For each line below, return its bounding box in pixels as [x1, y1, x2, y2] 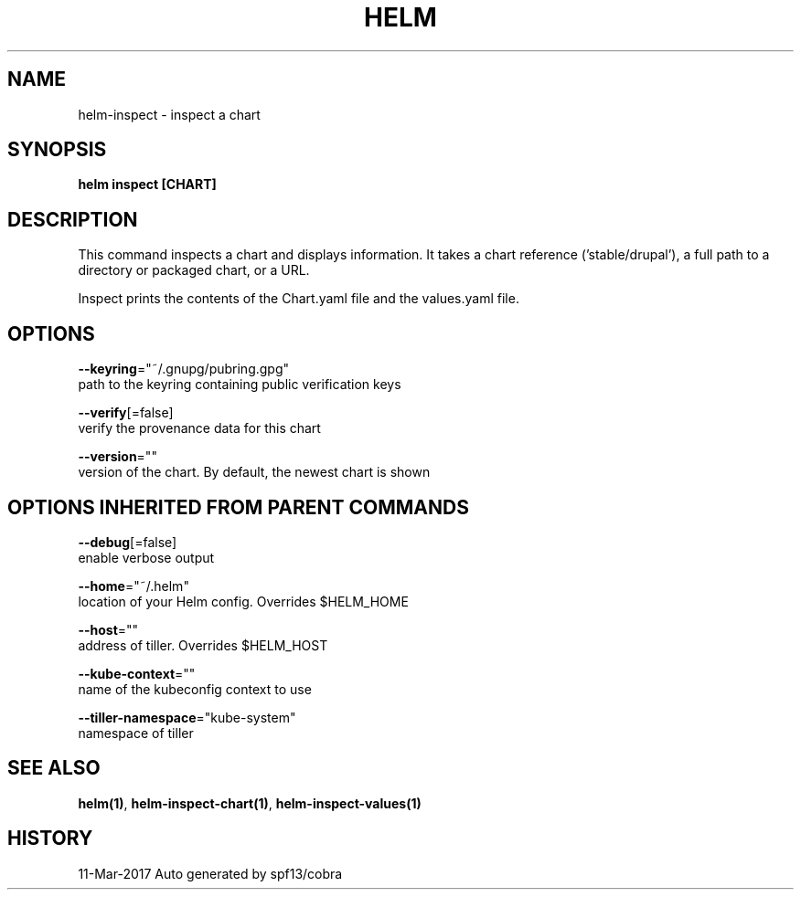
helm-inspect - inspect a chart [78, 106, 261, 122]
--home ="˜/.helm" [78, 577, 189, 594]
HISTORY [7, 827, 93, 850]
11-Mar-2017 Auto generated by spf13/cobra [78, 865, 343, 881]
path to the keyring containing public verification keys [78, 376, 401, 393]
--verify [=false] [78, 405, 174, 421]
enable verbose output [78, 549, 215, 565]
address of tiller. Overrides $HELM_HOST [78, 637, 328, 653]
